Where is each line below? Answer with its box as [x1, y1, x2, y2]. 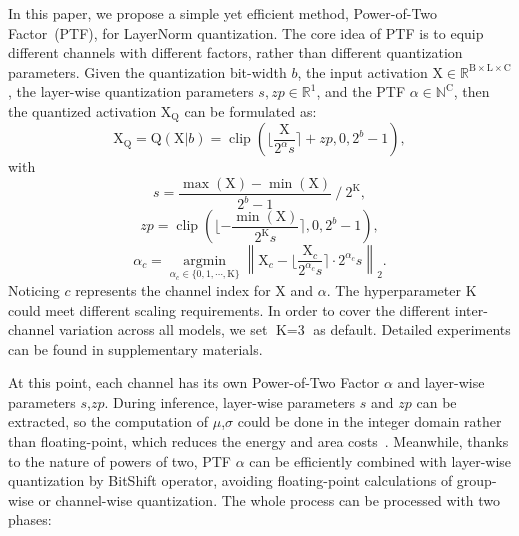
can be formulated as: [184, 100, 317, 121]
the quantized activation [8, 100, 157, 121]
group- [456, 470, 497, 491]
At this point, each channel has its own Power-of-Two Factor [8, 372, 380, 393]
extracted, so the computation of [8, 411, 209, 432]
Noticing [8, 279, 60, 300]
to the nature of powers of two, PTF [8, 450, 231, 471]
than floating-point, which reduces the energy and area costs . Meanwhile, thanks [8, 431, 509, 452]
